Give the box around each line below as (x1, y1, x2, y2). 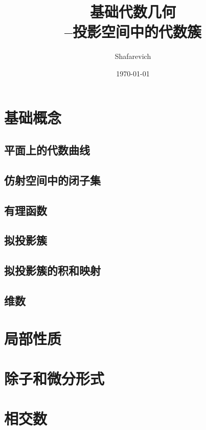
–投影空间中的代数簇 (64, 21, 202, 42)
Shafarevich (115, 51, 151, 62)
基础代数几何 (89, 1, 176, 22)
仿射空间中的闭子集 (4, 172, 101, 188)
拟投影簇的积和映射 (4, 262, 101, 278)
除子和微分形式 (4, 367, 105, 388)
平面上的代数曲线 (4, 142, 90, 158)
